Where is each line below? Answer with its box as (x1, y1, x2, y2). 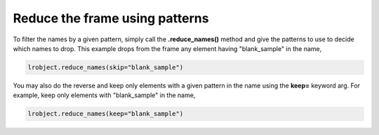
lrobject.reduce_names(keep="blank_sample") (27, 110, 184, 118)
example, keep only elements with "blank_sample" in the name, (13, 91, 196, 99)
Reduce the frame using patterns (13, 10, 209, 26)
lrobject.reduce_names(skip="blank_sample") (27, 63, 184, 71)
